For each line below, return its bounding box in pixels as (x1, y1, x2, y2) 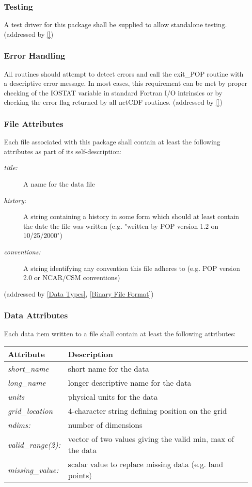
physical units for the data (68, 391, 158, 403)
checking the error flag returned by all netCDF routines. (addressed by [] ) (4, 97, 222, 107)
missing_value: (8, 464, 59, 475)
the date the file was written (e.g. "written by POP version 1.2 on (23, 220, 219, 231)
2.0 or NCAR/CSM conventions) (23, 272, 120, 283)
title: (4, 162, 17, 173)
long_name (8, 377, 46, 389)
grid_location (8, 405, 53, 417)
